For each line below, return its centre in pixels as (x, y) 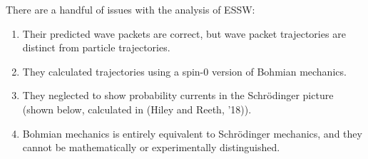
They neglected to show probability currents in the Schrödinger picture (178, 95)
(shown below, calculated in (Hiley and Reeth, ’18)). (137, 109)
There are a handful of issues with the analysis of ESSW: (131, 9)
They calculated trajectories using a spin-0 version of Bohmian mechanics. (184, 71)
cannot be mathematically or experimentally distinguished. (151, 147)
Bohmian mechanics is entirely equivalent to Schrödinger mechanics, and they (192, 133)
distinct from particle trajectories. (96, 47)
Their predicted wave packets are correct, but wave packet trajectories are (184, 33)
